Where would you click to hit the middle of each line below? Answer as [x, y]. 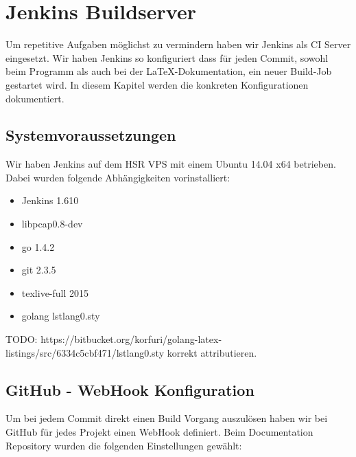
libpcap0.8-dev [52, 224]
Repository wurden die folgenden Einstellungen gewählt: [124, 445]
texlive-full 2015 [55, 292]
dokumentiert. [35, 98]
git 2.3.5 [39, 270]
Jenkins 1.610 [50, 200]
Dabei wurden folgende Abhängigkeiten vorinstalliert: [118, 177]
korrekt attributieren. [212, 352]
